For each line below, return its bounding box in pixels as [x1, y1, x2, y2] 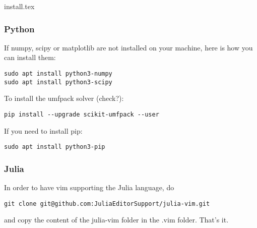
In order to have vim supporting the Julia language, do [4, 182, 174, 193]
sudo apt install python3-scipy [4, 78, 112, 86]
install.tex [4, 1, 35, 11]
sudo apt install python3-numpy [4, 70, 112, 77]
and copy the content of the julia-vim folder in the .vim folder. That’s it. [4, 214, 229, 225]
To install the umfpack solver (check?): [4, 93, 124, 103]
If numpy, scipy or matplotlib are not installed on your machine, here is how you [4, 42, 253, 52]
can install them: [4, 52, 56, 63]
